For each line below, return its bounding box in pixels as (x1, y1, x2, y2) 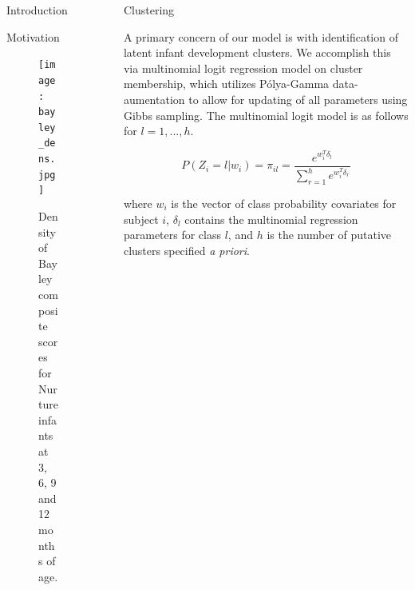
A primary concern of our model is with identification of (123, 28, 398, 45)
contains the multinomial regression (184, 210, 358, 227)
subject (123, 210, 159, 227)
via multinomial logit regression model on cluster (123, 59, 363, 76)
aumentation (123, 90, 185, 107)
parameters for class (123, 226, 222, 243)
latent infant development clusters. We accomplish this (123, 44, 391, 61)
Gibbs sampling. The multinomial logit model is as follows (123, 106, 409, 123)
